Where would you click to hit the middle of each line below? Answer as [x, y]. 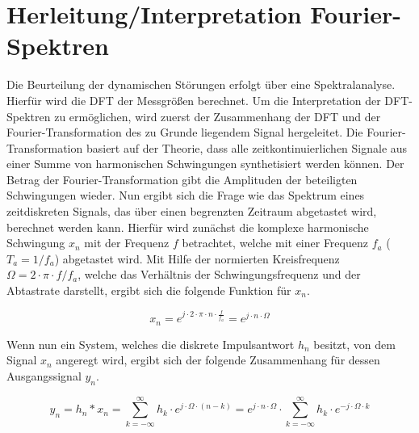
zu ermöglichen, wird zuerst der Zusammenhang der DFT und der [218, 116]
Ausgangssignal [44, 375]
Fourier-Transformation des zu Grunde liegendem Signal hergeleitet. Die [185, 132]
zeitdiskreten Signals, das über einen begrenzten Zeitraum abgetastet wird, [192, 211]
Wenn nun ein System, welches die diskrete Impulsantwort [151, 344]
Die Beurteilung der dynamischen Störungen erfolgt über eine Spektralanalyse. [201, 84]
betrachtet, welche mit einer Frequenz [275, 243]
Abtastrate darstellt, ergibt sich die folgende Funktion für [149, 290]
